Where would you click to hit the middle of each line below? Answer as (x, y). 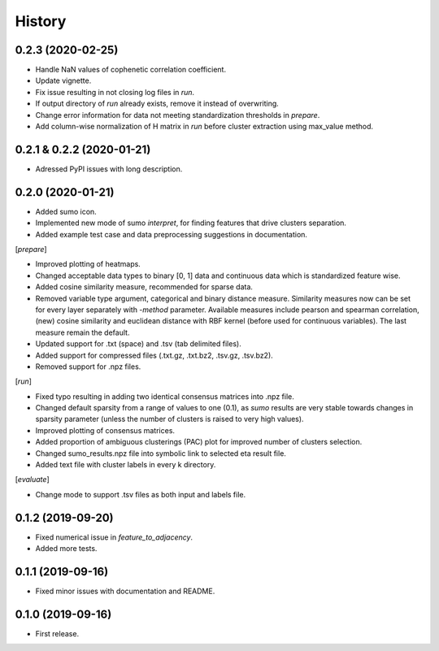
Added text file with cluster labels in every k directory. (126, 465)
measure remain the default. (83, 332)
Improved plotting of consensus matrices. (105, 430)
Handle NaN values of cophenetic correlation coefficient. (131, 70)
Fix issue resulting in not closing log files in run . (115, 92)
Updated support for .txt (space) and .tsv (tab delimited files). (138, 344)
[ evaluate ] (32, 480)
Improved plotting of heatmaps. (88, 264)
